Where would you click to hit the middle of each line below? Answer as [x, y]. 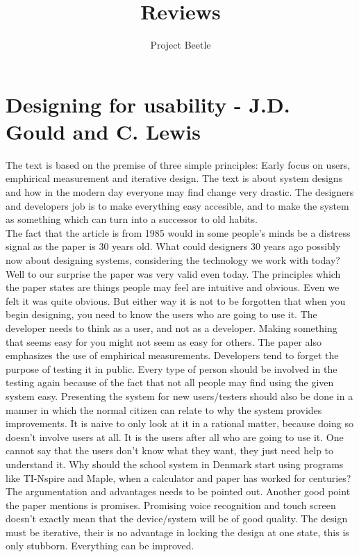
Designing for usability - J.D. [148, 104]
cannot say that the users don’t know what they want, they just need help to [170, 450]
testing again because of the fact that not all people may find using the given [170, 382]
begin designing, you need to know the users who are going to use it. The [161, 314]
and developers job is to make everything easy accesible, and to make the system [177, 205]
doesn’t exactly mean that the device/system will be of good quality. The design [177, 518]
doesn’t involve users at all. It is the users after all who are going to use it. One [175, 437]
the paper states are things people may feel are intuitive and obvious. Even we [173, 287]
